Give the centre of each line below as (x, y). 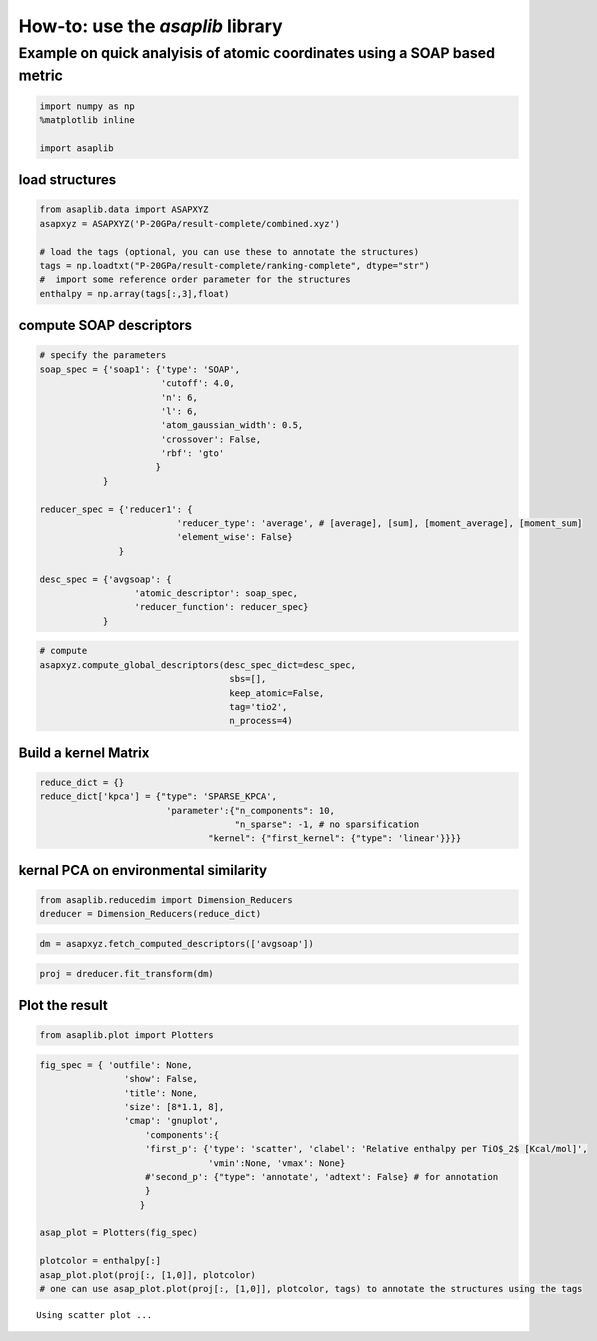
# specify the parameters (103, 355)
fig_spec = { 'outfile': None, (116, 1064)
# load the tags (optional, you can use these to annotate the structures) (229, 251)
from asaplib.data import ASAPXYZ (124, 209)
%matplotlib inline (87, 120)
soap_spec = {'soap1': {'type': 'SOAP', (139, 369)
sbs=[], (248, 679)
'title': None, (161, 1093)
